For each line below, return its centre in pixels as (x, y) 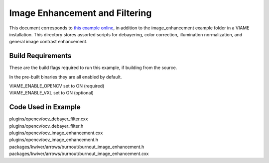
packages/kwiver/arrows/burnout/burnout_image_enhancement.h (77, 147)
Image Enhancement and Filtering (80, 13)
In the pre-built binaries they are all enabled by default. (66, 77)
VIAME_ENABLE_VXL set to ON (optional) (52, 93)
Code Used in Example (45, 107)
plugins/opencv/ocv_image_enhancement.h (54, 140)
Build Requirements (40, 56)
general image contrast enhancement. (48, 42)
